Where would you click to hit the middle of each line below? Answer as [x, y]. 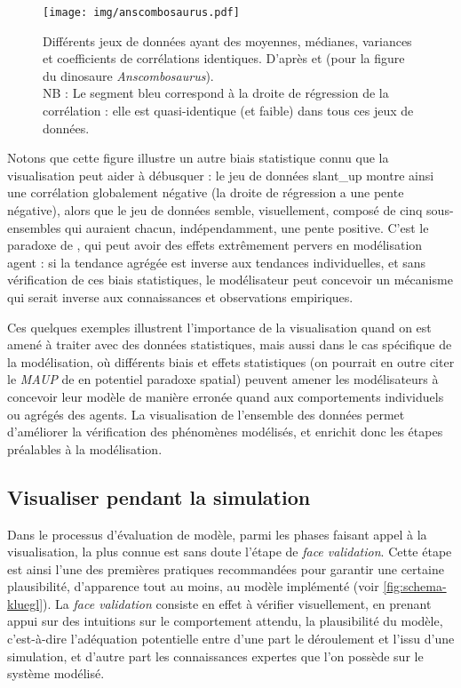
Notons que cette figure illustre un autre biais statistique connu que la [198, 158]
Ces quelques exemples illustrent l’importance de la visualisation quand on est [219, 327]
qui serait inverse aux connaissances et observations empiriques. [180, 296]
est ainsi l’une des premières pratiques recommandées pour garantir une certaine [226, 568]
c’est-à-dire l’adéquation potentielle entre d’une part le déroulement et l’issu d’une [231, 639]
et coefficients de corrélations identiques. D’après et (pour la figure [224, 58]
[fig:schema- [415, 586]
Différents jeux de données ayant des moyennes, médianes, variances [227, 40]
